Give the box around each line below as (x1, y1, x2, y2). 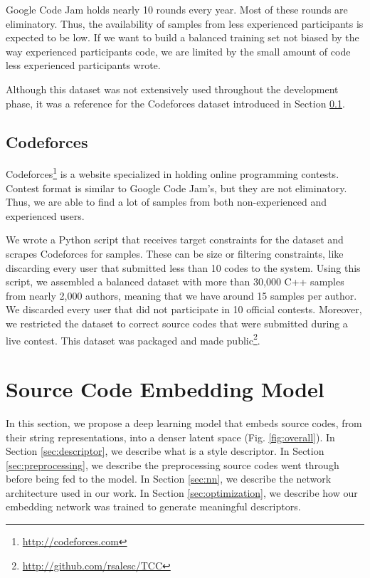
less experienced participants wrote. (6, 58, 161, 73)
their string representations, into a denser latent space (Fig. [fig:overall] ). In (6, 429, 335, 444)
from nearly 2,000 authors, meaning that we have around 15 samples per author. (6, 288, 357, 303)
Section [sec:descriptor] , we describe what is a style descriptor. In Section (6, 443, 324, 458)
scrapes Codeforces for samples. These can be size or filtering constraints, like (6, 246, 344, 261)
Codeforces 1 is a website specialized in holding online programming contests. (6, 164, 339, 182)
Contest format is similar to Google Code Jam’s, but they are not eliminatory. (6, 180, 347, 195)
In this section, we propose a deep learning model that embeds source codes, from (6, 415, 362, 430)
